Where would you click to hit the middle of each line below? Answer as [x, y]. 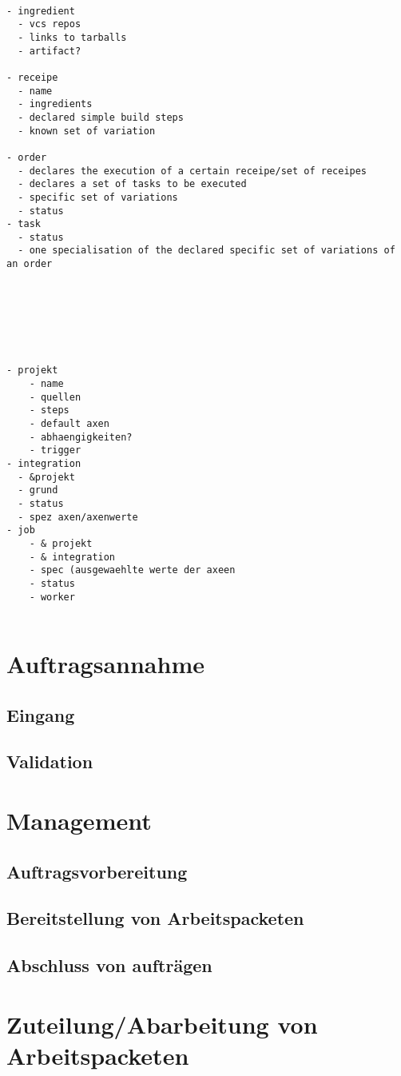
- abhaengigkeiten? [81, 437]
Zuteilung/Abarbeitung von [162, 1024]
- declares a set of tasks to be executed [132, 184]
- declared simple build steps [101, 117]
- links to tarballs [72, 37]
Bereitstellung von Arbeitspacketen [155, 918]
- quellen [55, 397]
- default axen [69, 424]
